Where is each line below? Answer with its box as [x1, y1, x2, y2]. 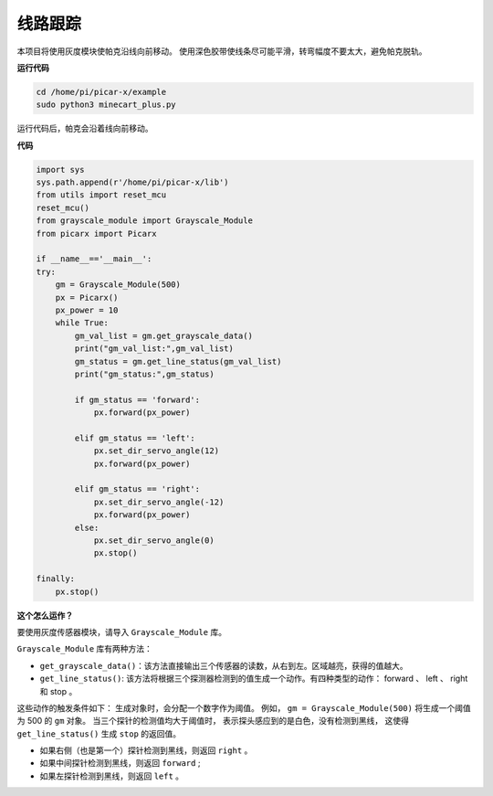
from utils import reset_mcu [36, 190, 167, 200]
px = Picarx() [55, 292, 119, 302]
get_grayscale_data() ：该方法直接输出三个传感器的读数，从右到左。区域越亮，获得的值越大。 [39, 660, 408, 671]
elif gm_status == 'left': [74, 432, 195, 443]
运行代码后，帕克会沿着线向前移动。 [16, 123, 153, 134]
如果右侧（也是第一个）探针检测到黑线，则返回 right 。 [39, 745, 253, 756]
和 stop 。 [39, 685, 78, 696]
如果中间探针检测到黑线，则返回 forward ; [39, 758, 201, 769]
